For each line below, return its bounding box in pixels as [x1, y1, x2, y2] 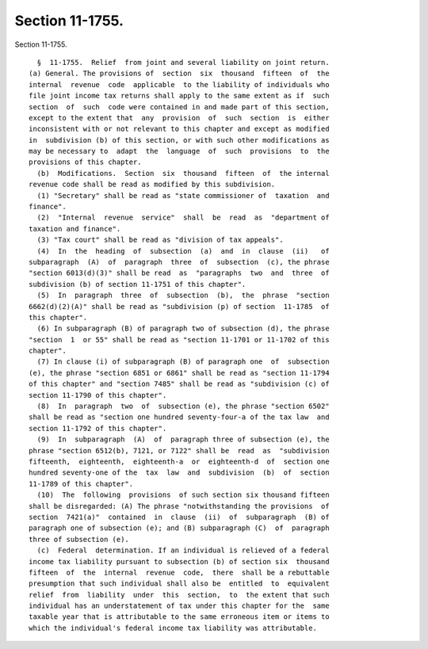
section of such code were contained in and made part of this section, [29, 102, 330, 111]
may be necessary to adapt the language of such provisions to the [29, 147, 330, 156]
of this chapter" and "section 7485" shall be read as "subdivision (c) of [29, 380, 330, 388]
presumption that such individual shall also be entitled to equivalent [29, 579, 330, 588]
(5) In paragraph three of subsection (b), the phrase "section [36, 291, 330, 300]
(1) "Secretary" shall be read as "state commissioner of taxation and [36, 191, 330, 200]
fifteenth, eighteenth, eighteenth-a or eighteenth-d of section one [29, 457, 330, 466]
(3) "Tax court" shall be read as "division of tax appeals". [36, 235, 285, 245]
